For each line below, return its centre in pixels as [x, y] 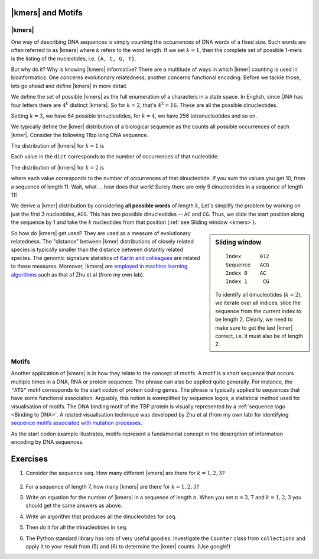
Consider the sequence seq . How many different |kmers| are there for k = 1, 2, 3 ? [125, 473]
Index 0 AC [246, 273]
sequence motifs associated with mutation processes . [77, 423]
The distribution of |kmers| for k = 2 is [58, 167]
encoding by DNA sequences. [47, 442]
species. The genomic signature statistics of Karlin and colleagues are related [105, 258]
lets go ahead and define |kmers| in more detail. [69, 86]
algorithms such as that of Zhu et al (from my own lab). [78, 274]
